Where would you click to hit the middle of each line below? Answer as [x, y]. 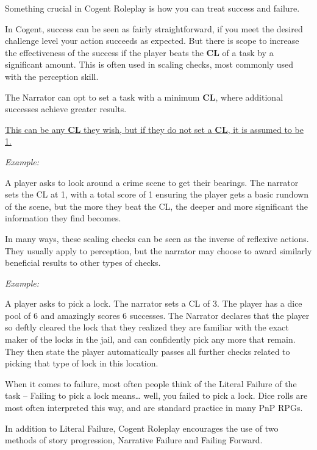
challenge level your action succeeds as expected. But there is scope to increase [152, 41]
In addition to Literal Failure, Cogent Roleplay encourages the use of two [142, 428]
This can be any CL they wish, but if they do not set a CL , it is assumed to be [154, 129]
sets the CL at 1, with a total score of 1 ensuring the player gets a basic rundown [157, 194]
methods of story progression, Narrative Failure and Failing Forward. [134, 440]
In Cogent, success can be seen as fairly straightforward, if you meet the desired [154, 28]
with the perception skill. [52, 76]
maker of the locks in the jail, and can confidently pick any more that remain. [150, 339]
